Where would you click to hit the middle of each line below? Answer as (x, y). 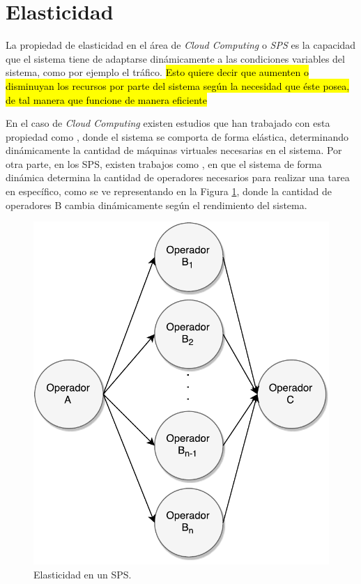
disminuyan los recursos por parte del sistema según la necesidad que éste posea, (178, 85)
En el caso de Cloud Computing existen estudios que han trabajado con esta (168, 123)
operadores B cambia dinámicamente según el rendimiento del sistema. (156, 205)
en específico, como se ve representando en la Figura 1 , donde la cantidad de (169, 191)
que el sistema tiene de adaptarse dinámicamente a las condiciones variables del (175, 58)
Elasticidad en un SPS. (83, 574)
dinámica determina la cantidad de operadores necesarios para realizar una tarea (178, 177)
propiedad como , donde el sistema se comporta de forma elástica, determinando (177, 136)
